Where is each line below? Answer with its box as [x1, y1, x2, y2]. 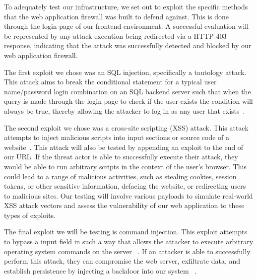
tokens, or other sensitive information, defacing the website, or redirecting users [4, 181, 246, 191]
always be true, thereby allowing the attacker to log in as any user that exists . [4, 105, 245, 116]
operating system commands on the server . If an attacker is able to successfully [4, 246, 251, 256]
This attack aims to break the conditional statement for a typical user [4, 76, 217, 87]
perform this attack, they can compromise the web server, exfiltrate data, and [4, 256, 241, 266]
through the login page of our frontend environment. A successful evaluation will [4, 21, 249, 31]
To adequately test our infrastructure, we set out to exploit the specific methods [4, 1, 248, 11]
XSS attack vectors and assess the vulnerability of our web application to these [4, 200, 245, 210]
